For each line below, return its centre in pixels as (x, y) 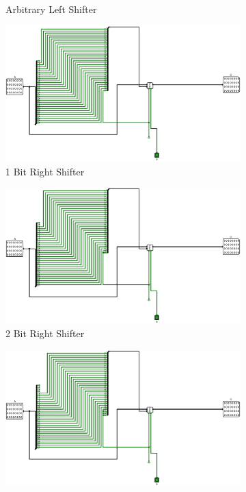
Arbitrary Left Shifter (51, 9)
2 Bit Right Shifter (45, 333)
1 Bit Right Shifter (45, 171)
